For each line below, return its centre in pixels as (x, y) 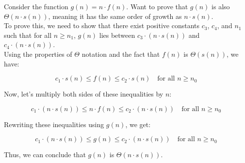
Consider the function (36, 6)
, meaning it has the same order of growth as (115, 16)
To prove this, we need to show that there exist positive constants (102, 25)
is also (221, 6)
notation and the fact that (121, 54)
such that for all (28, 35)
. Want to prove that (157, 6)
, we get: (138, 124)
